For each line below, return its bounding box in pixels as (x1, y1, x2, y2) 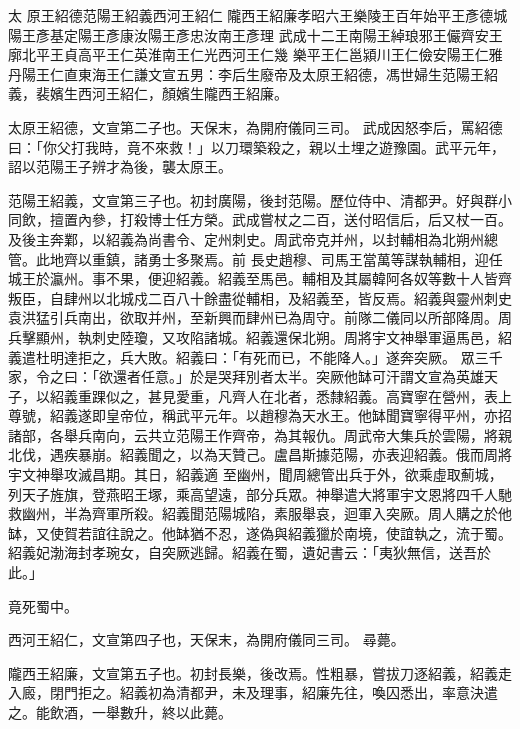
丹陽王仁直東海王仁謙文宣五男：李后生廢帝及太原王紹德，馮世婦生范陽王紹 (8, 63, 498, 84)
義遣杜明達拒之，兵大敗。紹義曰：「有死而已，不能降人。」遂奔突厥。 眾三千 (8, 346, 503, 367)
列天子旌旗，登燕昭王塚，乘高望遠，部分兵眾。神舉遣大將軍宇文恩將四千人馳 (8, 483, 512, 504)
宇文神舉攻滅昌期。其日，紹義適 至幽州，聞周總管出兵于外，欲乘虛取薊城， (8, 464, 503, 485)
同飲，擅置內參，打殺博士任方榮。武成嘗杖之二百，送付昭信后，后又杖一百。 (8, 209, 512, 230)
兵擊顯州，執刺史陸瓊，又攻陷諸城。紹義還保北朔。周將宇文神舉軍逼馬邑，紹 (8, 326, 512, 347)
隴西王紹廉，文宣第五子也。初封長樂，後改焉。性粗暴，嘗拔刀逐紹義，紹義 (8, 662, 498, 683)
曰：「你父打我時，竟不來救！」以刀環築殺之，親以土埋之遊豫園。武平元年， (8, 136, 505, 157)
